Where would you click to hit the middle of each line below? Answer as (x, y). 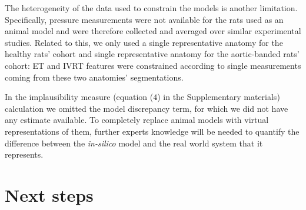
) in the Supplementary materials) (219, 97)
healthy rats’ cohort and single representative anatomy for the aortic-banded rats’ (152, 54)
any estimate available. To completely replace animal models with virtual (137, 120)
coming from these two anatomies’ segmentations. (94, 77)
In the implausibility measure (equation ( (79, 97)
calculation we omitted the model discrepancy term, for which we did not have (147, 108)
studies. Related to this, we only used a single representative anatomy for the (144, 42)
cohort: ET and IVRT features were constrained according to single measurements (153, 65)
